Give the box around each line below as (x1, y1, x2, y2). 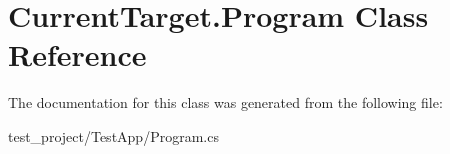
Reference (8, 34, 147, 75)
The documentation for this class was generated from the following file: (8, 92, 443, 113)
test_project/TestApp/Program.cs (8, 125, 219, 146)
